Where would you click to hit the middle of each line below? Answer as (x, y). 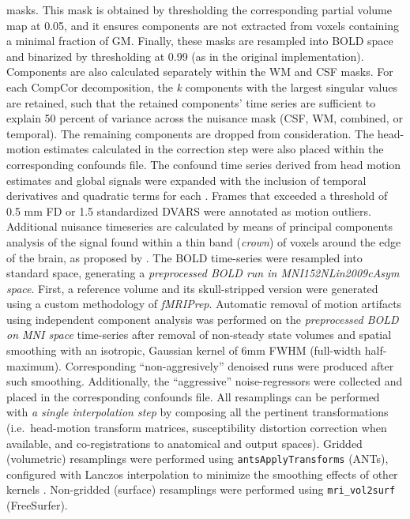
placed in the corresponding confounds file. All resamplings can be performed (193, 396)
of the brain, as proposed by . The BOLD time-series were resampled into (184, 257)
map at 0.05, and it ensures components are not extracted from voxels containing (203, 25)
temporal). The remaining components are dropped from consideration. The (190, 133)
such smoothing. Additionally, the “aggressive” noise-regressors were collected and (205, 381)
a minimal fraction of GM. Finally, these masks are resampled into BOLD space (200, 41)
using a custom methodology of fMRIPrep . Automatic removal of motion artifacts (204, 304)
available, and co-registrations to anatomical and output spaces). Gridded (184, 443)
